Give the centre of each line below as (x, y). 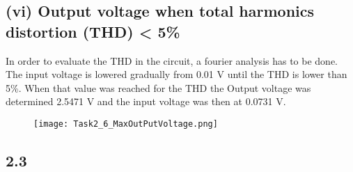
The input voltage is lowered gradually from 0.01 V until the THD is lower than (176, 74)
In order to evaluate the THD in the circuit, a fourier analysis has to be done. (172, 60)
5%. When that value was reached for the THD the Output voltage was (158, 87)
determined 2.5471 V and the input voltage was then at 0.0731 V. (146, 101)
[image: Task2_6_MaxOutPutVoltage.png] (126, 124)
